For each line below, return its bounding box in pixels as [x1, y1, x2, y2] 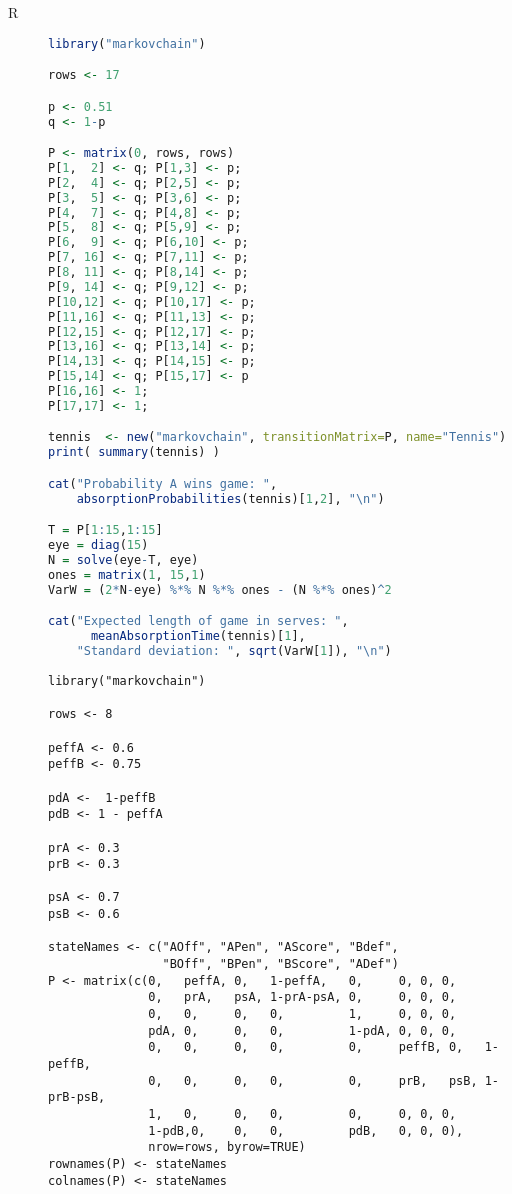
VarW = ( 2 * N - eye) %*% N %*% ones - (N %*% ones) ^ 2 [48, 582, 392, 597]
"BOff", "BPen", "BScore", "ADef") [162, 957, 399, 972]
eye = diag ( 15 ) [48, 538, 149, 553]
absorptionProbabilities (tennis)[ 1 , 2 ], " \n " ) [76, 491, 385, 506]
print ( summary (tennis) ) [48, 445, 220, 460]
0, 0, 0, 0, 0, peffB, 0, [148, 1040, 464, 1055]
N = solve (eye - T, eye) [48, 553, 199, 568]
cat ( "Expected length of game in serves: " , [48, 614, 349, 629]
